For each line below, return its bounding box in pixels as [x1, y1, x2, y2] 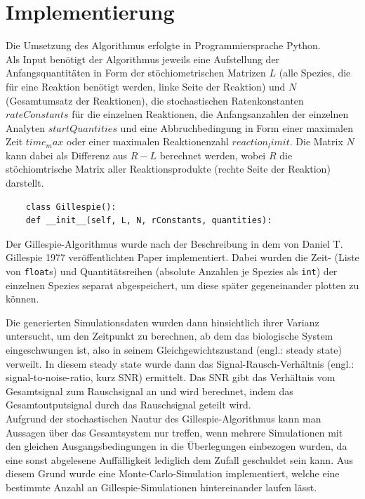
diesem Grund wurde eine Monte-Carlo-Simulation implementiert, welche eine [6, 466, 340, 481]
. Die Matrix [289, 134, 343, 149]
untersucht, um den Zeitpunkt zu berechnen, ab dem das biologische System [6, 328, 333, 343]
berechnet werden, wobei [159, 147, 266, 162]
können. [6, 291, 39, 306]
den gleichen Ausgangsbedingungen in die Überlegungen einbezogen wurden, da [6, 439, 347, 453]
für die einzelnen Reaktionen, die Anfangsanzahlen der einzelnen [72, 107, 349, 121]
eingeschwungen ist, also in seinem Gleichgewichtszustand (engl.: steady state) [6, 342, 342, 357]
